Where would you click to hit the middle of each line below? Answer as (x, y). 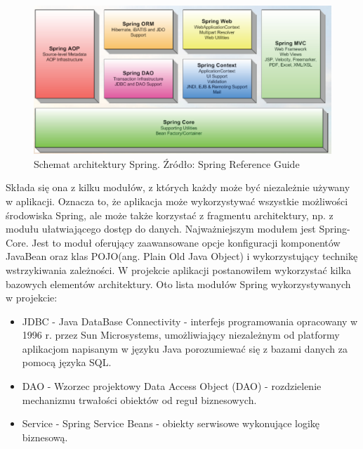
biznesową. (45, 437)
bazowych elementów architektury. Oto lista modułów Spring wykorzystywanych (178, 284)
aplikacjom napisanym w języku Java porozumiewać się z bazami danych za (185, 348)
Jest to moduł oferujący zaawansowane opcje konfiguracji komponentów (186, 242)
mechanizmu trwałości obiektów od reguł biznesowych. (139, 399)
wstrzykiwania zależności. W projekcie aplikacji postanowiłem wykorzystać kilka (178, 269)
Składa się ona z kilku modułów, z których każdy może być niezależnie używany (178, 187)
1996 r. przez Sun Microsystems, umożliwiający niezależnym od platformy (181, 335)
